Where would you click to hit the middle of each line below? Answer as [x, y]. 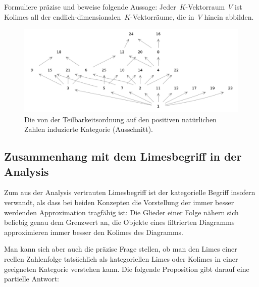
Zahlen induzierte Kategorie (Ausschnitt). [89, 129]
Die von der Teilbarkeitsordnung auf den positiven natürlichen [120, 119]
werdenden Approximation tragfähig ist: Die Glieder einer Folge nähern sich [121, 212]
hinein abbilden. [229, 16]
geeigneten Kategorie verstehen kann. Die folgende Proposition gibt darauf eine [127, 269]
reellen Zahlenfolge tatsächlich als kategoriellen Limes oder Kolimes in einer [121, 258]
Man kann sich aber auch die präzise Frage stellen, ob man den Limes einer [121, 249]
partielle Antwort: [32, 279]
